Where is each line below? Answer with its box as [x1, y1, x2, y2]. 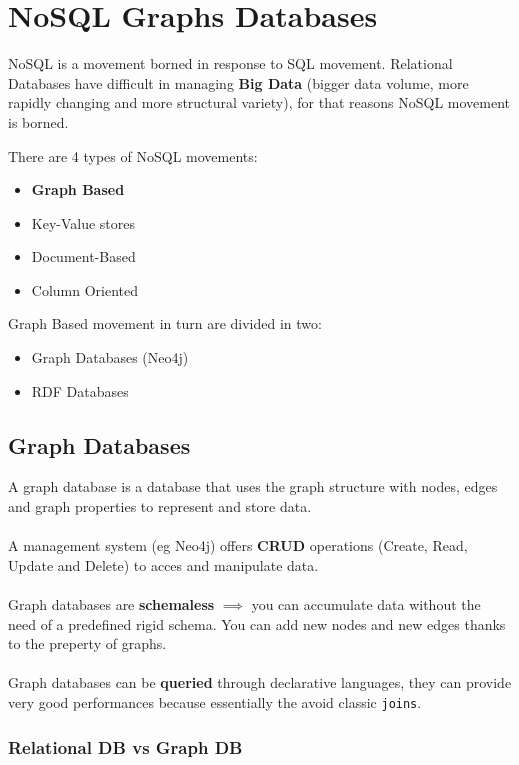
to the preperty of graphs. [8, 633, 167, 654]
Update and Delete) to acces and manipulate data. [8, 554, 319, 575]
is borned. [8, 111, 69, 132]
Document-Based [31, 246, 136, 267]
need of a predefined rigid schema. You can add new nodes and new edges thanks [8, 613, 506, 634]
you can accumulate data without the [251, 594, 481, 615]
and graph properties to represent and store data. [8, 496, 312, 517]
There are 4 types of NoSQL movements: [8, 145, 258, 166]
